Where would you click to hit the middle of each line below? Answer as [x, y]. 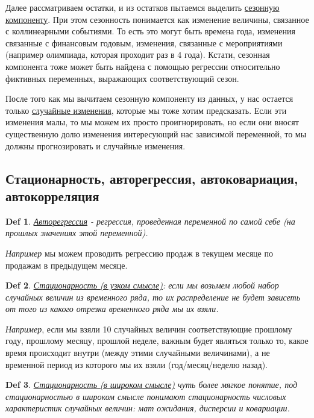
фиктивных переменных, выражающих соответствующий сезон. [122, 78]
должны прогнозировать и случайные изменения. [96, 145]
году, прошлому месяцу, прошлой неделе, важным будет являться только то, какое [157, 341]
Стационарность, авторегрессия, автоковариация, [152, 178]
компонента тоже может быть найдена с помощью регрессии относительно [143, 66]
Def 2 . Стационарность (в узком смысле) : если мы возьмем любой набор [142, 285]
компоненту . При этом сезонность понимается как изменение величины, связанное [157, 19]
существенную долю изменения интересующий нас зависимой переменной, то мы [156, 133]
